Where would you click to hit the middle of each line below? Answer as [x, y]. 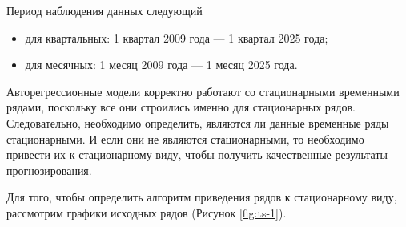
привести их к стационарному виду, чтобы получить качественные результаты [197, 154]
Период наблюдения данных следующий [105, 10]
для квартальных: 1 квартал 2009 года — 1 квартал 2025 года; [177, 37]
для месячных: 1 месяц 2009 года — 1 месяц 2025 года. [161, 65]
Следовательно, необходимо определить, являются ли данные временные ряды [198, 122]
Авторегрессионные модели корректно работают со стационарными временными [203, 91]
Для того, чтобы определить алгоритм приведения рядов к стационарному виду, [202, 197]
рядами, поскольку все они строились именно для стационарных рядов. [181, 107]
